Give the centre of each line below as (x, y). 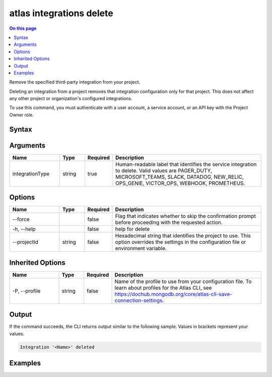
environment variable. (141, 249)
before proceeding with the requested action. (169, 222)
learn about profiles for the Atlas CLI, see (163, 288)
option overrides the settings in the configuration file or (181, 242)
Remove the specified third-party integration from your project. (75, 82)
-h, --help (24, 229)
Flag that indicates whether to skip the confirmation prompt (186, 216)
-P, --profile (26, 291)
